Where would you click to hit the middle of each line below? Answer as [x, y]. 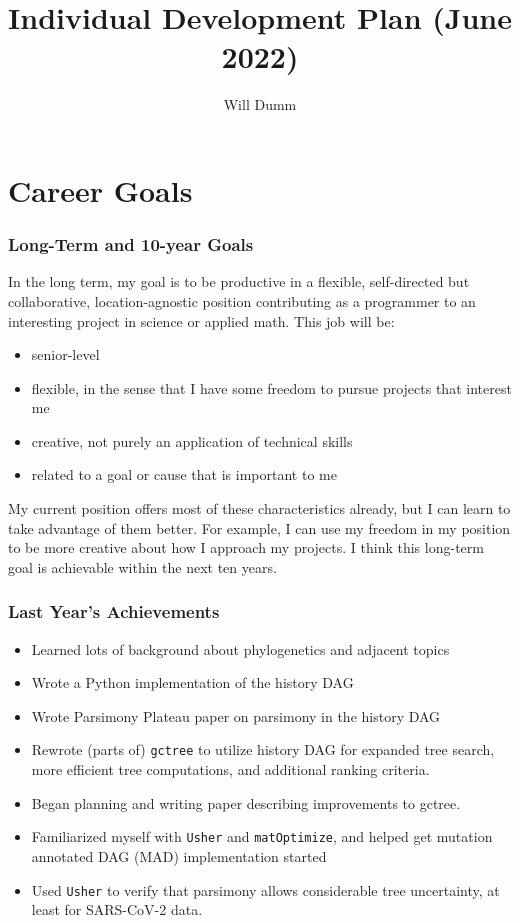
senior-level [65, 354]
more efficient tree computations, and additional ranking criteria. [230, 769]
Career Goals [100, 189]
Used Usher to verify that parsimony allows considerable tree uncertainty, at [265, 889]
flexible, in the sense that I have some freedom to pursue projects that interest [271, 387]
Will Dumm [260, 104]
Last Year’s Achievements [114, 611]
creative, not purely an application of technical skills [192, 440]
